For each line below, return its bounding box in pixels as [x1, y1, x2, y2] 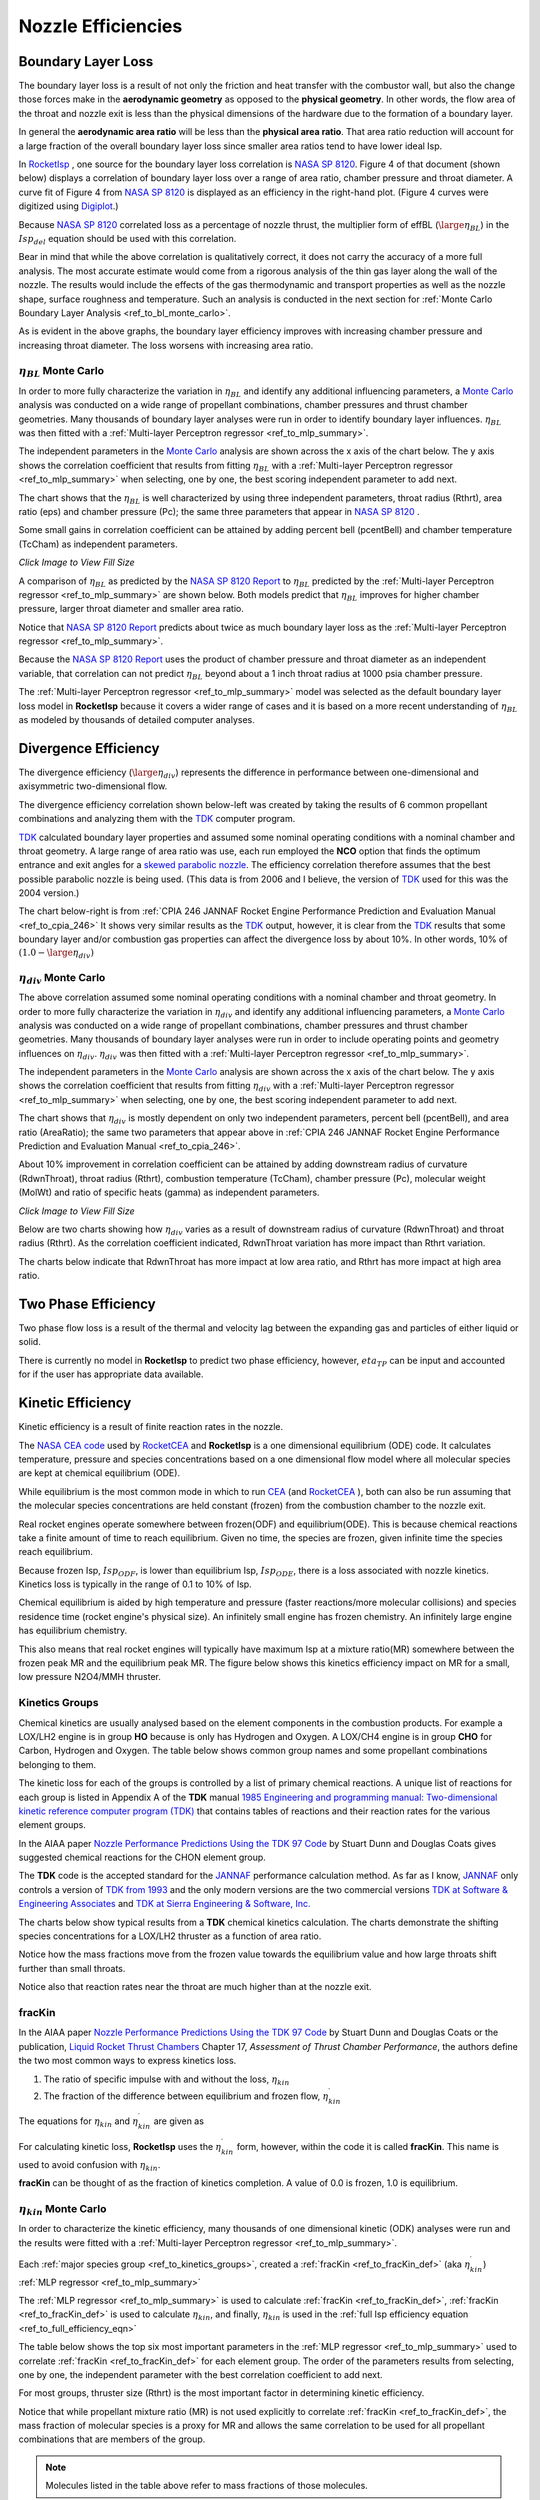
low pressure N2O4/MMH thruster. [18, 1671, 162, 1683]
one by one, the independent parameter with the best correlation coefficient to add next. [18, 2368, 384, 2380]
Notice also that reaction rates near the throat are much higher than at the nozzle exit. [18, 1981, 372, 1993]
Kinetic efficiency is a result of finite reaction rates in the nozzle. [18, 1421, 284, 1433]
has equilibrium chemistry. [18, 1625, 128, 1637]
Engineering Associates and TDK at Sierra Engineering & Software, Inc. [18, 1898, 311, 1910]
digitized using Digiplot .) [18, 200, 119, 212]
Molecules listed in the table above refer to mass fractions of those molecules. [45, 2480, 369, 2492]
